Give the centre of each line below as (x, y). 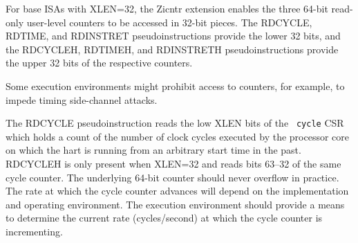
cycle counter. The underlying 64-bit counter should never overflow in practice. (172, 177)
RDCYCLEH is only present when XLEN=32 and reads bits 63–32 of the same (173, 163)
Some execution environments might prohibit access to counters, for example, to (175, 85)
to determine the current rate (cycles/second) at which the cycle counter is (164, 218)
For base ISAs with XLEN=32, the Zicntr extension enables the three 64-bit (167, 8)
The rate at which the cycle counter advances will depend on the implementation (177, 191)
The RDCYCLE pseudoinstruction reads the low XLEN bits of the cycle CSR (175, 123)
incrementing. (34, 231)
